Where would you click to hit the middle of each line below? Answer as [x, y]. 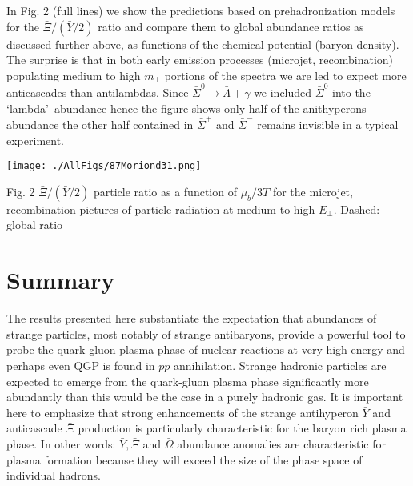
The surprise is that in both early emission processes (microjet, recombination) [200, 60]
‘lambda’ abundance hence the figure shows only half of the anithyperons [186, 108]
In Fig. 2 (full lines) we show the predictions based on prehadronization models [201, 10]
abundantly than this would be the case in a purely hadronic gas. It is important [205, 397]
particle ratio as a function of [165, 191]
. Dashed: [357, 209]
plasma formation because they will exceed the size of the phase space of [184, 459]
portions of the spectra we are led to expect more [285, 75]
